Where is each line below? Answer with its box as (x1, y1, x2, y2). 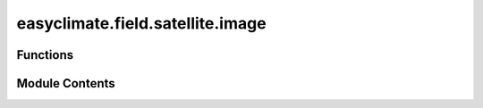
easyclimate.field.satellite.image (16, 13, 267, 33)
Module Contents (16, 76, 115, 91)
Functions (16, 47, 74, 62)
